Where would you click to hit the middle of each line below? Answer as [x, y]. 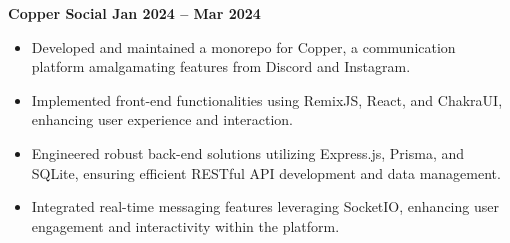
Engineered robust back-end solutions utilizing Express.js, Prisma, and [248, 152]
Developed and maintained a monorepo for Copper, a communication [243, 46]
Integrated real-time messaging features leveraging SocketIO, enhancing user [265, 206]
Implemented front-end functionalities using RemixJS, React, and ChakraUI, [267, 99]
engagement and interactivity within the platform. [185, 225]
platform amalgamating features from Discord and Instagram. [221, 66]
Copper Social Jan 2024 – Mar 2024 [134, 13]
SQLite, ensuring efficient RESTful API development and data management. [266, 172]
